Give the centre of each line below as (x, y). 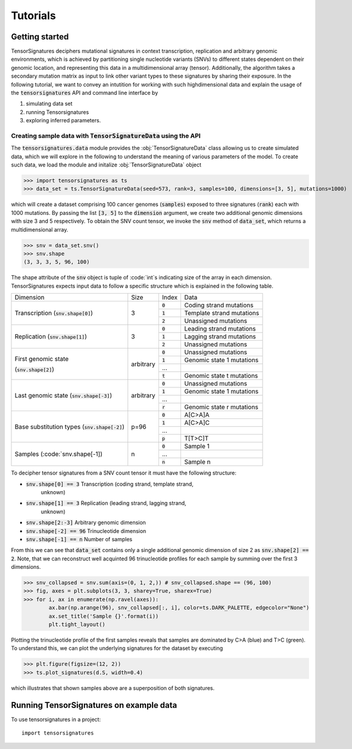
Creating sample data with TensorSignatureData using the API (106, 135)
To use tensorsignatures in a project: (56, 719)
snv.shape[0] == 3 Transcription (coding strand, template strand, (110, 484)
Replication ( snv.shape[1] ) (51, 337)
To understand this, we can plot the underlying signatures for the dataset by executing (117, 648)
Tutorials (33, 16)
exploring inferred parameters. (63, 121)
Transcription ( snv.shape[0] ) (54, 313)
